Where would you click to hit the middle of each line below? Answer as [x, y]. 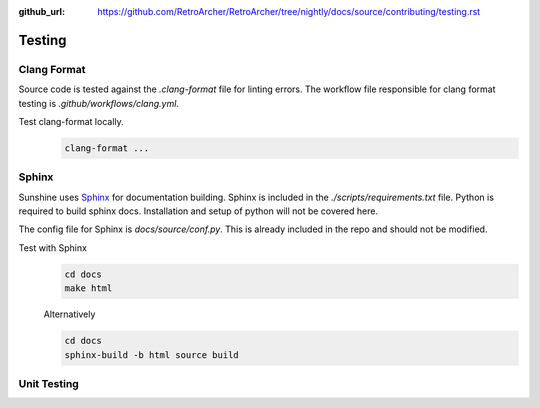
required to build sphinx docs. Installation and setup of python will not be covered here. [198, 211]
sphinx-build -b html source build [151, 354]
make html [88, 288]
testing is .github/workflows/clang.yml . [99, 103]
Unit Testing [48, 383]
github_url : [41, 11]
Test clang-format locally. [71, 121]
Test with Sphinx [52, 247]
